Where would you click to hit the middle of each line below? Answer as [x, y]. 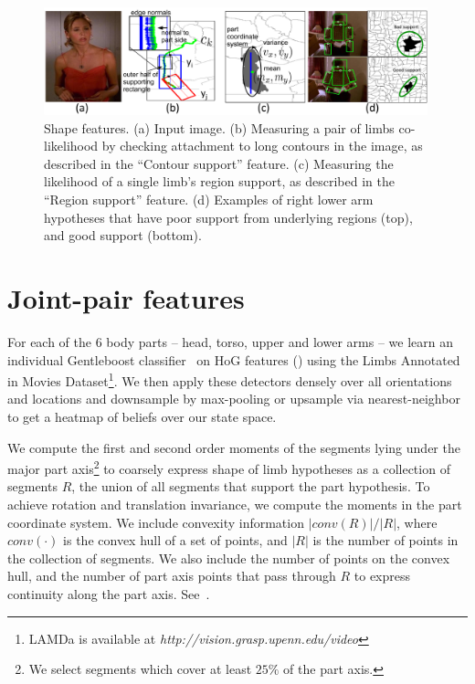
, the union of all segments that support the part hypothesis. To [251, 486]
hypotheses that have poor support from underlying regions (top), [228, 217]
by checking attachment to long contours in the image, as [262, 146]
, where [417, 522]
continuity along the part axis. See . [109, 593]
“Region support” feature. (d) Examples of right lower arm [209, 200]
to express [382, 576]
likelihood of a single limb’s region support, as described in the [219, 181]
